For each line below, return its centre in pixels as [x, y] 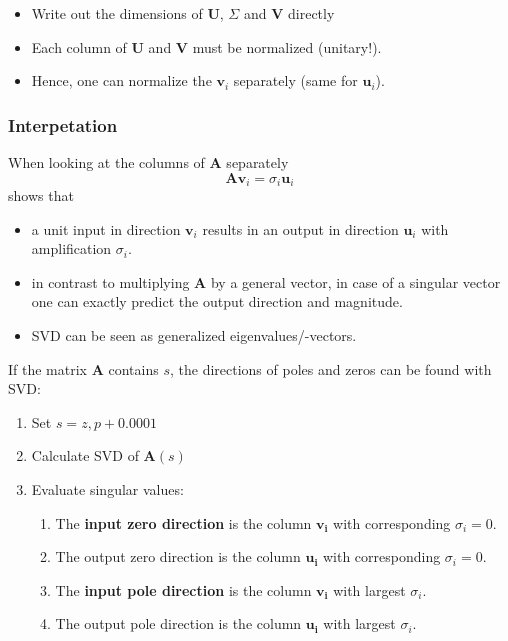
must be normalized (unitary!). [287, 46]
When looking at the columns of [106, 162]
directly [311, 13]
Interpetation [63, 124]
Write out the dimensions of [117, 13]
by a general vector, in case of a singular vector [355, 281]
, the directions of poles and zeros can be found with [330, 368]
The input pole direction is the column [183, 589]
